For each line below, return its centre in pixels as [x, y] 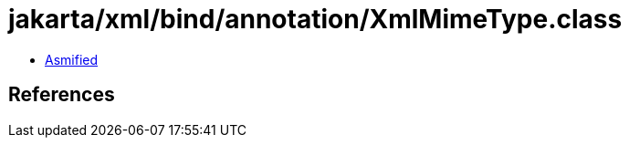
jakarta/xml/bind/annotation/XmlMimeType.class [315, 19]
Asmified [72, 59]
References [62, 95]
